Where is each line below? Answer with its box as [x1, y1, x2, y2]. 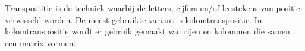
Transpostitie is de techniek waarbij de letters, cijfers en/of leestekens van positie [5, 2, 300, 14]
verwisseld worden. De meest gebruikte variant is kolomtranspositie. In [5, 13, 262, 26]
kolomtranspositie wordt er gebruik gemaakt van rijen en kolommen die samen [5, 25, 290, 37]
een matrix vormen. [5, 36, 76, 49]
